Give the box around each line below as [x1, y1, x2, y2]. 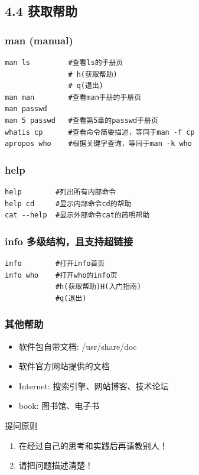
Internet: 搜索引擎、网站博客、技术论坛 [18, 379, 169, 392]
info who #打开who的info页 [5, 271, 118, 279]
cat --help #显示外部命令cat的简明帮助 [5, 211, 150, 220]
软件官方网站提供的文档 [18, 360, 110, 372]
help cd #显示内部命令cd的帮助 [5, 199, 132, 208]
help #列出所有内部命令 [5, 187, 116, 196]
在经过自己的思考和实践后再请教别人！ [18, 439, 168, 451]
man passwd [5, 105, 47, 113]
